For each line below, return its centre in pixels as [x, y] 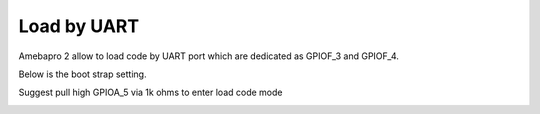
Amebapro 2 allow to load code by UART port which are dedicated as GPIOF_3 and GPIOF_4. [209, 56]
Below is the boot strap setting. [82, 74]
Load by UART [79, 26]
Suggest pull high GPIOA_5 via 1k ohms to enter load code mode [150, 92]
